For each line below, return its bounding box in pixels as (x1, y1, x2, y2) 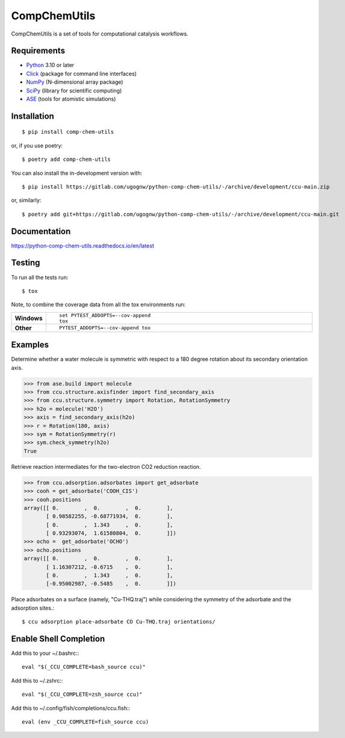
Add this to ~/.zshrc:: (11, 677, 63, 684)
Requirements (11, 46, 66, 56)
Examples (11, 340, 49, 350)
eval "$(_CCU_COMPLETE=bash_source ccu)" (22, 663, 146, 671)
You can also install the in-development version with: (11, 169, 143, 177)
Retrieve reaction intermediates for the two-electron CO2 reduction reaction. (11, 463, 201, 470)
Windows (14, 314, 43, 322)
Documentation (11, 226, 71, 236)
